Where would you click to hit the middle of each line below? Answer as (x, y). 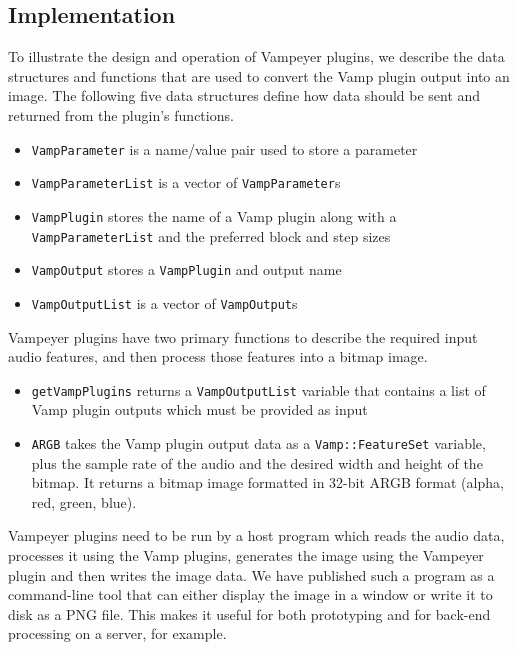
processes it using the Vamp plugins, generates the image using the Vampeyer (246, 554)
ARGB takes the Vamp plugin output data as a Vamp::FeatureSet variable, (258, 442)
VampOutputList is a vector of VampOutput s (164, 302)
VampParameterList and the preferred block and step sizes (211, 235)
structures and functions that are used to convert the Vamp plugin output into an (259, 75)
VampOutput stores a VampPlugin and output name (186, 269)
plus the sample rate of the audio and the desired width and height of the (257, 462)
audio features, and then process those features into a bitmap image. (218, 356)
